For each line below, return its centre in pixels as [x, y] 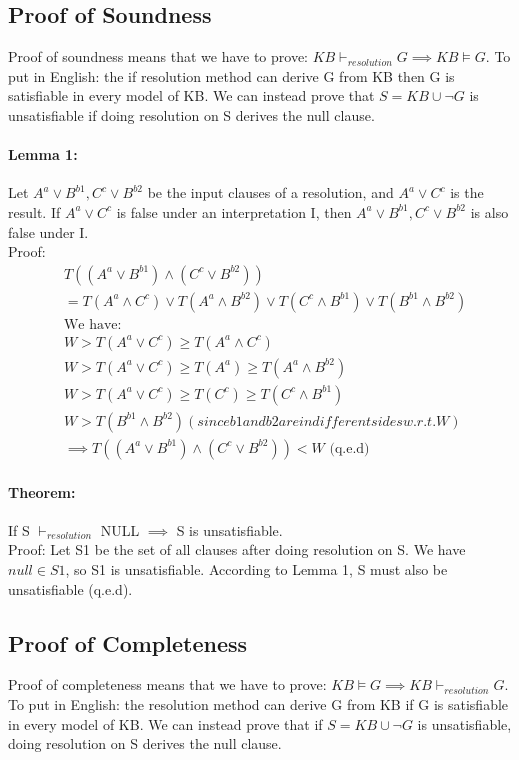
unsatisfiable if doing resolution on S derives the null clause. [191, 114]
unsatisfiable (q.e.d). [70, 588]
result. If [34, 211]
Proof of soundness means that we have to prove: [158, 56]
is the [467, 192]
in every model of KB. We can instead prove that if [165, 723]
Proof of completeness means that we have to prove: [167, 684]
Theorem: [42, 491]
